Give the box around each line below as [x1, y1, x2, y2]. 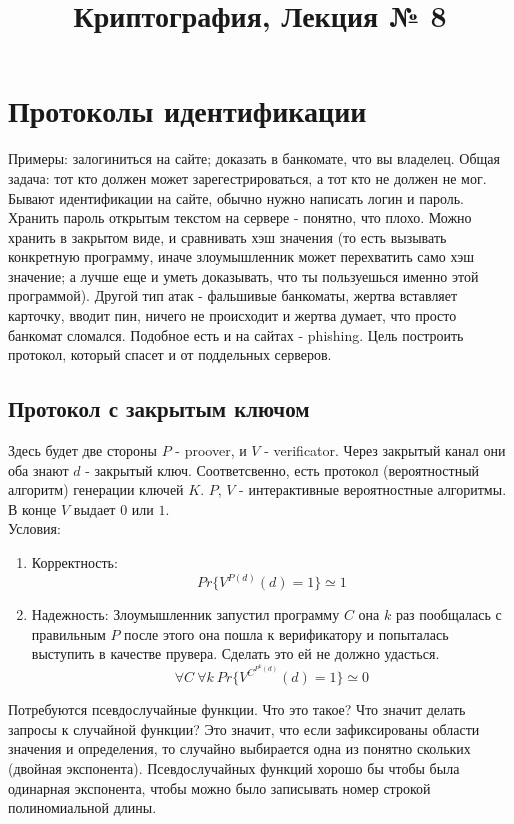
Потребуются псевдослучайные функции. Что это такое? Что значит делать [8, 699, 466, 720]
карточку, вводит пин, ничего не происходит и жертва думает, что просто [8, 305, 457, 326]
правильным [31, 623, 106, 644]
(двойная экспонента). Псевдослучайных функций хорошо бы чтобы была [8, 757, 460, 778]
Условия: [8, 518, 61, 539]
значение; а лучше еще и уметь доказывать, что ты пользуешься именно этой [8, 265, 479, 286]
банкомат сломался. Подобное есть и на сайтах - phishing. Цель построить [8, 324, 464, 345]
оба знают [8, 459, 69, 480]
